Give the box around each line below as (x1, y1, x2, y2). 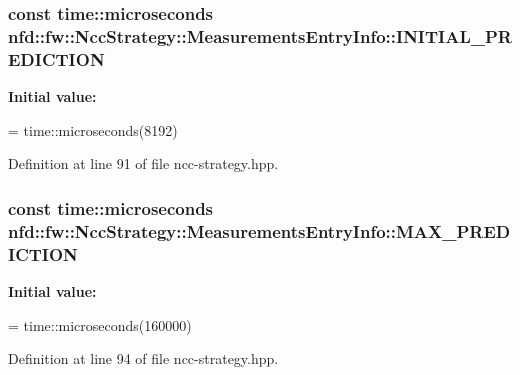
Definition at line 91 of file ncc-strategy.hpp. (8, 153, 279, 174)
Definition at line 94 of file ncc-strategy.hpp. (8, 348, 279, 369)
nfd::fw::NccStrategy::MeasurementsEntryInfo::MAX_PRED (8, 218, 511, 243)
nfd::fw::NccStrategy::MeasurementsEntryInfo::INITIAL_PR (8, 23, 512, 48)
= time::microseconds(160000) (8, 314, 192, 335)
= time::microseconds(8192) (8, 119, 178, 140)
